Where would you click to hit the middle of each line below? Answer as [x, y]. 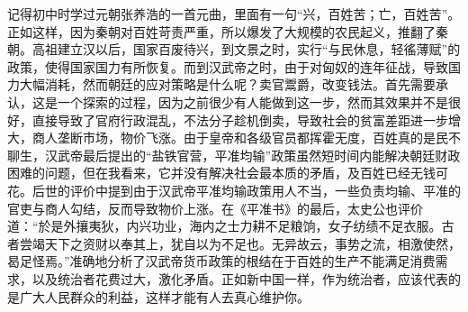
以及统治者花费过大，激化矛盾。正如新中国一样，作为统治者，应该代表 [240, 278]
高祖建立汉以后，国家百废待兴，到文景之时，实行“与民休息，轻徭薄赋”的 [246, 49]
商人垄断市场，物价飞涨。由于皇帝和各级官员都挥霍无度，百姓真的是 [234, 138]
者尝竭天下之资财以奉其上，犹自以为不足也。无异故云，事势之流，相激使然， [234, 243]
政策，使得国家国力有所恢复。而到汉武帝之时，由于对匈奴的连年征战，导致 [228, 66]
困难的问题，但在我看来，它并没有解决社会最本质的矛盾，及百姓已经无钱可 [228, 173]
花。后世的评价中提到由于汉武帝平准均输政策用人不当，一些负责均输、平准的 [234, 190]
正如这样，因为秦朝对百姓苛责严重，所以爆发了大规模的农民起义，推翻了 [221, 31]
